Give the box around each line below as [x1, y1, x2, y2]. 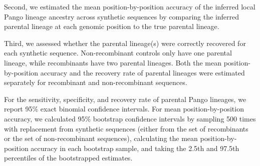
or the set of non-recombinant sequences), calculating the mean [4, 133, 198, 143]
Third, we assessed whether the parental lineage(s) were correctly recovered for [4, 37, 246, 48]
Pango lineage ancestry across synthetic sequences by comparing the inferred [4, 11, 239, 21]
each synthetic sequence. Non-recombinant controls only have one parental [4, 47, 232, 58]
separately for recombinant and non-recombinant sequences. [4, 77, 187, 87]
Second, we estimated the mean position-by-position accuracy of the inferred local [4, 1, 255, 11]
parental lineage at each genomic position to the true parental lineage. [4, 21, 219, 31]
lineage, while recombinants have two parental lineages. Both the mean [4, 57, 221, 67]
